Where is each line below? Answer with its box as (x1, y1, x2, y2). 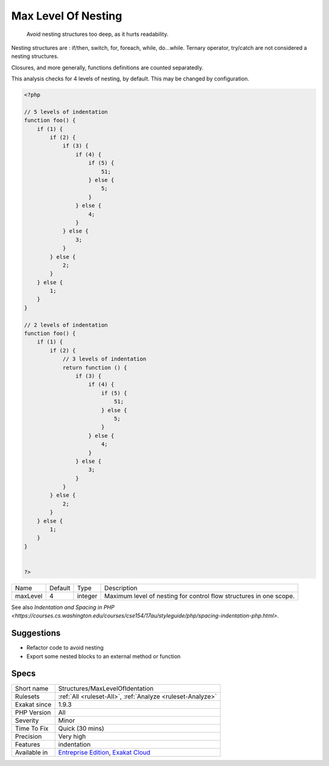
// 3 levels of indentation (62, 356, 146, 362)
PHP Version (15, 708, 51, 717)
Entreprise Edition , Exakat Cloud (58, 748, 150, 756)
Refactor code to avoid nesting (26, 644, 104, 652)
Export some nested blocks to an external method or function (26, 652, 181, 660)
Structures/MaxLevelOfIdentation (58, 684, 154, 692)
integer (77, 591, 97, 600)
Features (15, 740, 41, 748)
